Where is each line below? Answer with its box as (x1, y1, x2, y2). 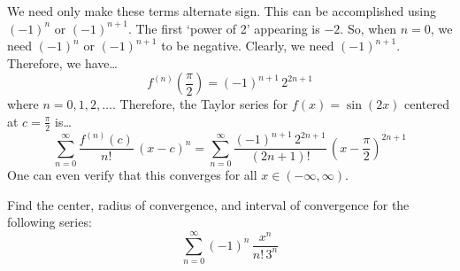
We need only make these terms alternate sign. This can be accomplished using (7, 2, 437, 19)
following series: (7, 213, 92, 231)
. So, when (340, 19, 397, 37)
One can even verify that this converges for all (7, 166, 257, 184)
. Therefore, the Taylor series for (111, 95, 288, 113)
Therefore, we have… (7, 53, 118, 72)
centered (404, 95, 450, 113)
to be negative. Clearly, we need (161, 36, 334, 55)
